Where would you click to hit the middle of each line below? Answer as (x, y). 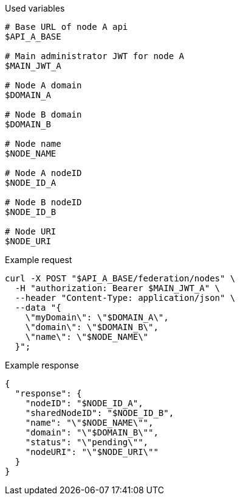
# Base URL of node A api (67, 27)
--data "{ (38, 308)
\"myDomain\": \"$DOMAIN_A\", (97, 317)
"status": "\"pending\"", (87, 442)
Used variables (35, 8)
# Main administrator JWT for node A (95, 56)
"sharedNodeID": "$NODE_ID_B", (100, 413)
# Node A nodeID (43, 173)
